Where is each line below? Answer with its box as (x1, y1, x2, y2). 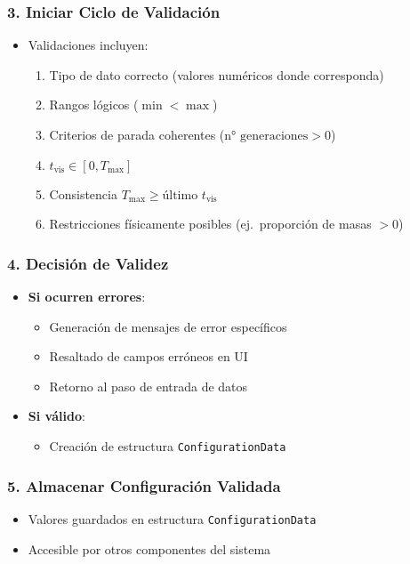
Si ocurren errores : (28, 287, 146, 305)
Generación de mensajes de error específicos (49, 317, 287, 335)
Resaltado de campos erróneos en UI (49, 347, 248, 366)
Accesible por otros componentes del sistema (28, 539, 271, 558)
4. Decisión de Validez (7, 252, 169, 274)
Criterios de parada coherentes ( (49, 125, 225, 143)
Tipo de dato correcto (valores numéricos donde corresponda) (49, 65, 384, 84)
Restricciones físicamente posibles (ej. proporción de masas (49, 214, 372, 233)
